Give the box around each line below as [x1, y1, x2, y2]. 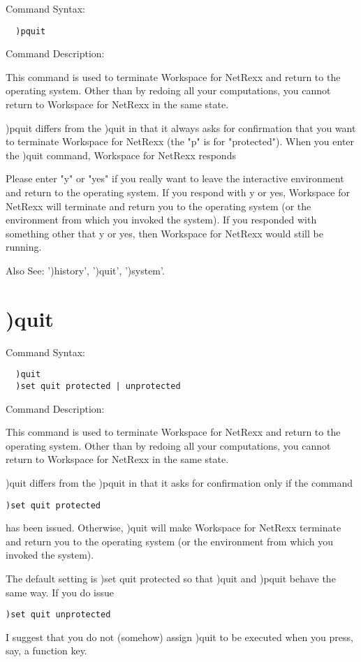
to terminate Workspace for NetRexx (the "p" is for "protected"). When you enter [6, 134, 355, 149]
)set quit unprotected [6, 610, 111, 620]
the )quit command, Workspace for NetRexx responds [6, 147, 236, 162]
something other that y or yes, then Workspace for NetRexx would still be [6, 226, 323, 240]
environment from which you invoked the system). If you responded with [6, 212, 317, 227]
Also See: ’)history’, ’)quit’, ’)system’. [6, 263, 165, 277]
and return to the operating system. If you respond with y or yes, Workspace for [6, 185, 351, 199]
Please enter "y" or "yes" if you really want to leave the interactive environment [6, 171, 344, 186]
